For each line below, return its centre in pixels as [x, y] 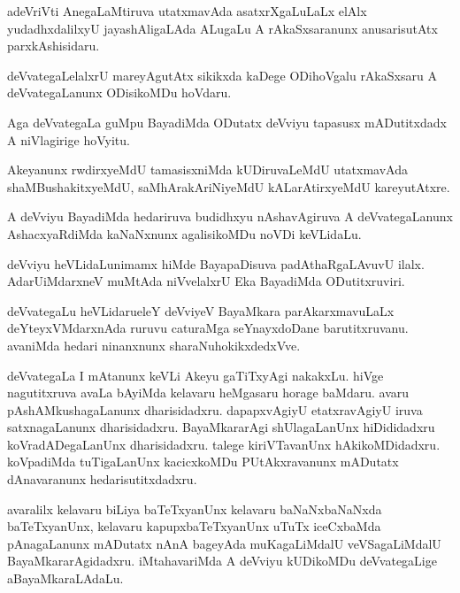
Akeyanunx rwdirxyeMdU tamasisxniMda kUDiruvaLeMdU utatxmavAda [207, 169]
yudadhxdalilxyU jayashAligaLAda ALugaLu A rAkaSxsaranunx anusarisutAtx [222, 28]
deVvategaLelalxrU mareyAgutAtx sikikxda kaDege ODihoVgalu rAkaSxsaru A [222, 75]
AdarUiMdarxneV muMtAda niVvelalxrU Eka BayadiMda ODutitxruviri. [206, 281]
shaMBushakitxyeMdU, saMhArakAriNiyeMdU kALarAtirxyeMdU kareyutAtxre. [229, 186]
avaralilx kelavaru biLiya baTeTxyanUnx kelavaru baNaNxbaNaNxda [195, 508]
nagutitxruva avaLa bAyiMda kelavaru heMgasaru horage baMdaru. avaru [208, 393]
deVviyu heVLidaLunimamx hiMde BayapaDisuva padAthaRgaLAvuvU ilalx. [216, 263]
